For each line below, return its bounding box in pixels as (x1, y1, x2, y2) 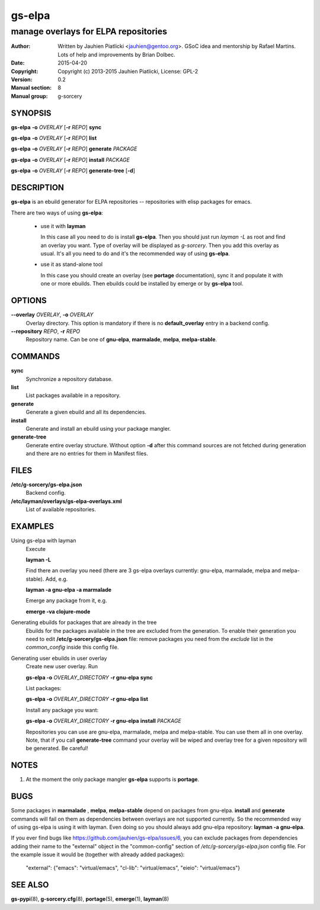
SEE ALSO (11, 880, 49, 890)
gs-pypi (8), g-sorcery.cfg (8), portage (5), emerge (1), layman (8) (11, 895, 169, 903)
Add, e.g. (45, 575, 68, 582)
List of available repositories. (25, 506, 96, 513)
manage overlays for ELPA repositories (11, 26, 168, 37)
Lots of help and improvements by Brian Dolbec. (57, 51, 175, 58)
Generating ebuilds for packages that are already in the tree (11, 619, 157, 626)
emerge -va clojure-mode (25, 608, 91, 615)
